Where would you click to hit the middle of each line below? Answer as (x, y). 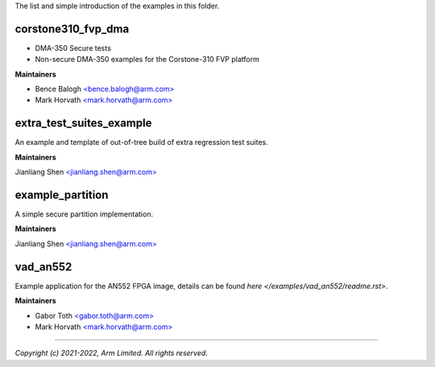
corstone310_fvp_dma (72, 29)
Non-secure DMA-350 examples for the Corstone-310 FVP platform (147, 60)
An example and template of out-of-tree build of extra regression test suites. (142, 142)
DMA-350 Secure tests (73, 47)
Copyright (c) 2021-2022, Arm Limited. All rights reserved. (112, 353)
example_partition (62, 194)
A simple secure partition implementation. (84, 214)
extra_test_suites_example (83, 124)
